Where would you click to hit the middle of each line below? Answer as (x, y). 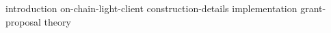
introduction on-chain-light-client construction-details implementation (151, 8)
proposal (23, 21)
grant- (313, 8)
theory (57, 21)
